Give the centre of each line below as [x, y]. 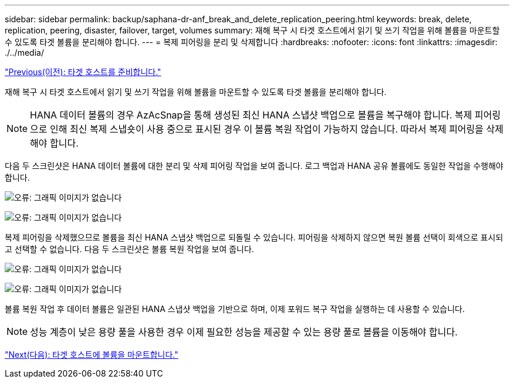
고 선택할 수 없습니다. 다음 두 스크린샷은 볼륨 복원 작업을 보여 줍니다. [129, 249]
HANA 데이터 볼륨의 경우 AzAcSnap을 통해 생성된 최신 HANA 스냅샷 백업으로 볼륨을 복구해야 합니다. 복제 [251, 115]
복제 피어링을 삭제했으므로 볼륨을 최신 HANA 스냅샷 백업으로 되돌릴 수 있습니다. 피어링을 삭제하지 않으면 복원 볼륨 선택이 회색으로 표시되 [254, 237]
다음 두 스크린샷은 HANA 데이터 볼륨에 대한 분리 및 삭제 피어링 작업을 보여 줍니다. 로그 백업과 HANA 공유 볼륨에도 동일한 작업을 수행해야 [254, 166]
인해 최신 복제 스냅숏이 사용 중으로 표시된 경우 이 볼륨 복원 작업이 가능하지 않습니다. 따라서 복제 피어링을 [267, 129]
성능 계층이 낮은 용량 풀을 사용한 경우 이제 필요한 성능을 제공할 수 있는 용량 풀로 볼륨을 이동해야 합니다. [244, 332]
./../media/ [24, 52]
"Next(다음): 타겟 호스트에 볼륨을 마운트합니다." [92, 355]
